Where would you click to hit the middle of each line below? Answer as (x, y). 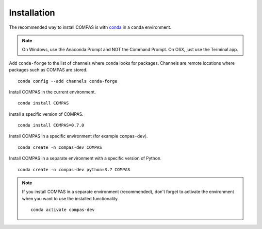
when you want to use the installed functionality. (70, 198)
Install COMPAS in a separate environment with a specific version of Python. (85, 159)
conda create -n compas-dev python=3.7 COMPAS (74, 169)
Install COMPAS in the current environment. (52, 92)
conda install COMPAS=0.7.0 (51, 125)
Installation (32, 13)
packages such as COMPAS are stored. (48, 70)
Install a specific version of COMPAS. (46, 114)
